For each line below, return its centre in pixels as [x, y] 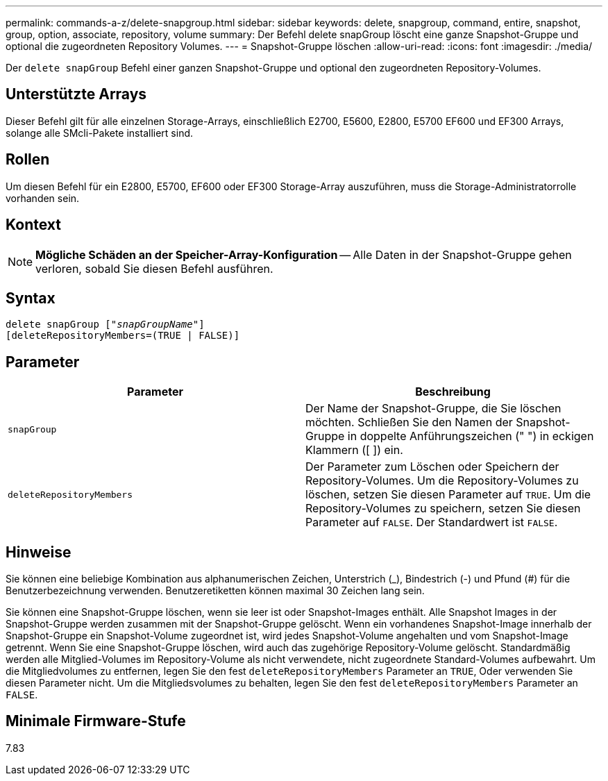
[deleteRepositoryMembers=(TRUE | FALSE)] [123, 336]
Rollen [28, 160]
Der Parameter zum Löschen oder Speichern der [432, 467]
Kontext [33, 225]
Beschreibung [453, 392]
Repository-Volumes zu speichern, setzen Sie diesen [443, 509]
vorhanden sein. [43, 198]
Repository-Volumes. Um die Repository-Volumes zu [442, 481]
